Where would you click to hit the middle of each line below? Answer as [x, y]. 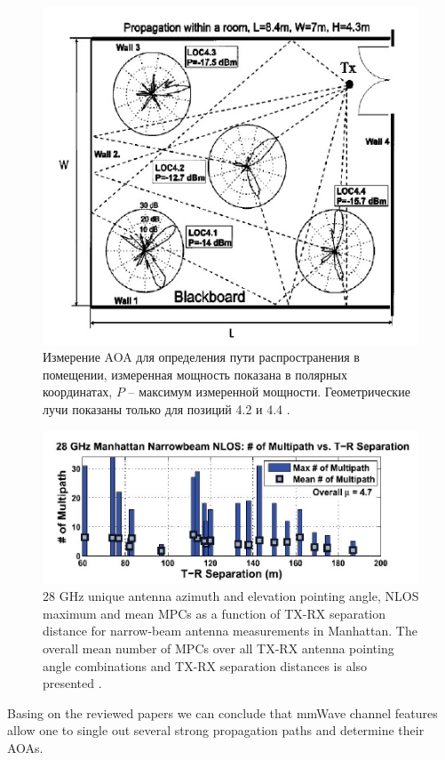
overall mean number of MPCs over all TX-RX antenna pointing [219, 648]
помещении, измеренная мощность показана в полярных [195, 374]
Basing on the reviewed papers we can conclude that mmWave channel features [222, 712]
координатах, [78, 392]
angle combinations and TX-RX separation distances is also [205, 665]
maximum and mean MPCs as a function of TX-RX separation [215, 613]
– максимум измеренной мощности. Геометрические [269, 392]
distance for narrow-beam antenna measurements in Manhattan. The [230, 631]
